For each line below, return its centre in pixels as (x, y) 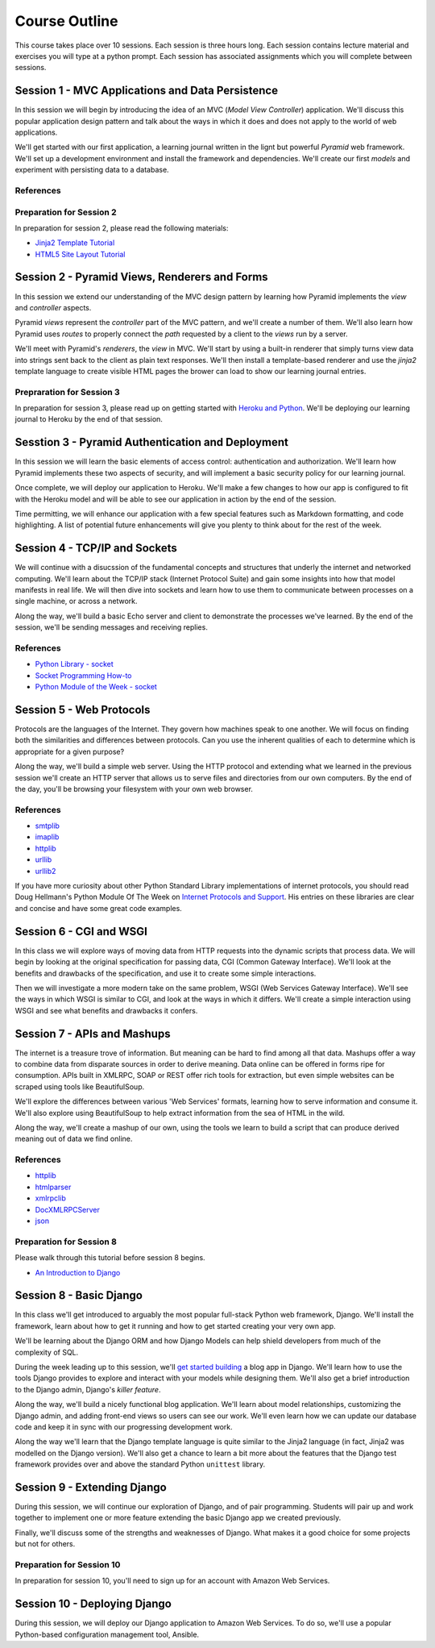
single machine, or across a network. (76, 601)
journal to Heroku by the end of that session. (89, 419)
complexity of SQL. (47, 1352)
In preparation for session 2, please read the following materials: (122, 228)
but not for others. (45, 1544)
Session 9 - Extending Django (91, 1487)
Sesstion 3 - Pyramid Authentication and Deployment (152, 442)
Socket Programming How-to (83, 675)
